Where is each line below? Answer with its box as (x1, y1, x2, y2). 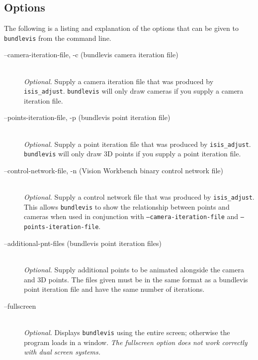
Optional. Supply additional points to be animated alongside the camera (24, 264, 244, 274)
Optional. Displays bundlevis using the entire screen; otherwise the (24, 327, 230, 337)
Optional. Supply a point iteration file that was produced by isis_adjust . (24, 138, 251, 149)
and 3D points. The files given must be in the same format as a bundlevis (24, 274, 248, 284)
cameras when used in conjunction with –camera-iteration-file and (24, 211, 239, 222)
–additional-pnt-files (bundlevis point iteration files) (4, 238, 162, 248)
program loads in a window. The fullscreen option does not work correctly (24, 337, 248, 347)
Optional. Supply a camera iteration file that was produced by (24, 76, 214, 86)
